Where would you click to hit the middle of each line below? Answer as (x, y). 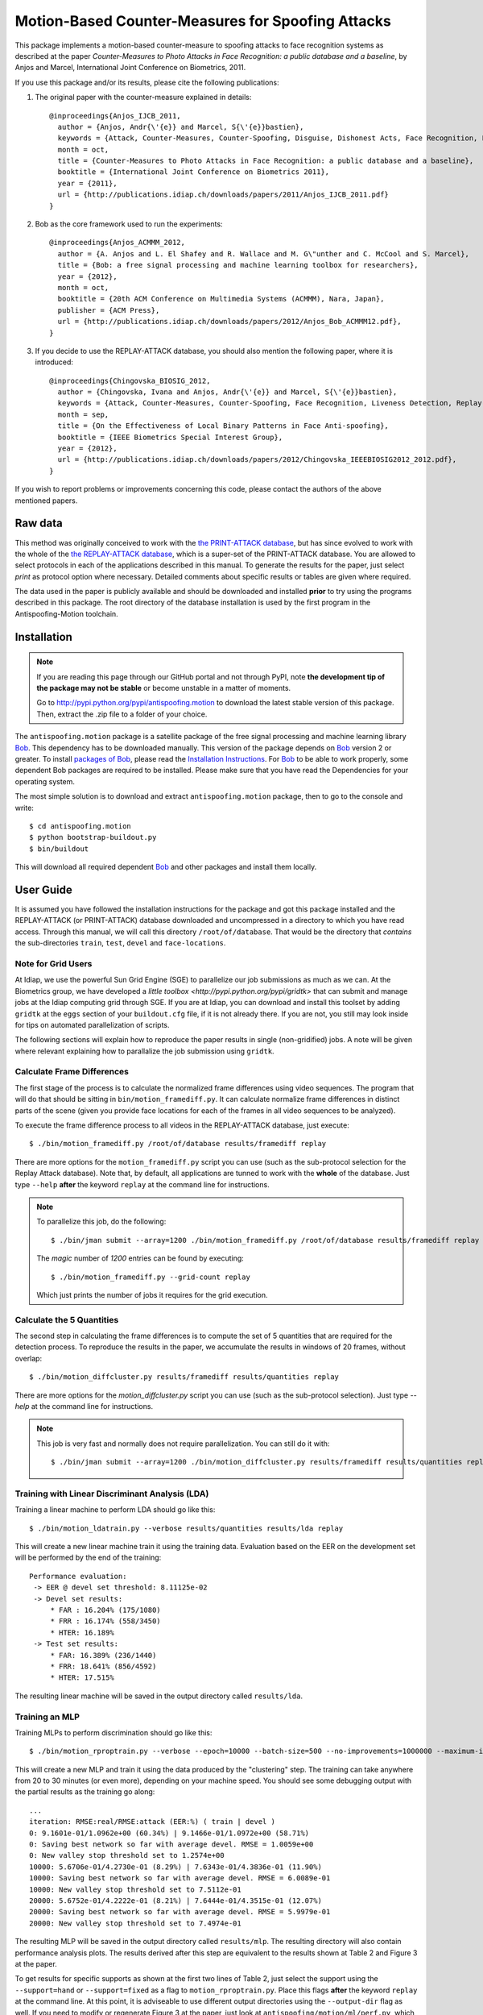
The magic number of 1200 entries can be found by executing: (140, 1258)
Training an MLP (47, 1717)
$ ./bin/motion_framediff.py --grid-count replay (151, 1277)
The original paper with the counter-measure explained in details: (143, 98)
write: (24, 808)
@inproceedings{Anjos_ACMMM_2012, (117, 243)
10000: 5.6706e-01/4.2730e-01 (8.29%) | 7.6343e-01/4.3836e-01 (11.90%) (175, 1867)
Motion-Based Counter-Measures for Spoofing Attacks (203, 21)
